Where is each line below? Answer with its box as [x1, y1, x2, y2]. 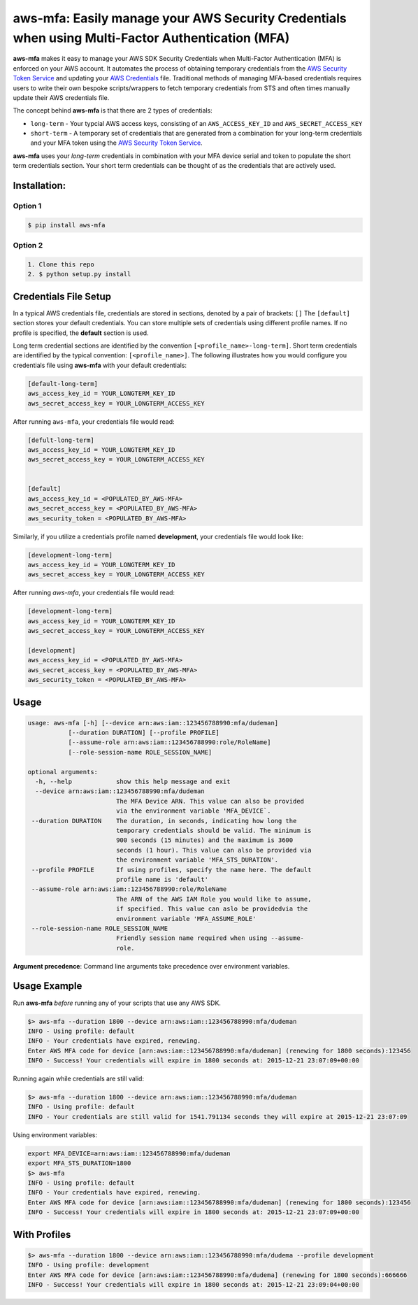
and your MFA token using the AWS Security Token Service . [30, 138, 203, 147]
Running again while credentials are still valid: [13, 1074, 145, 1083]
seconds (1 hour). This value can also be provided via [115, 846, 312, 854]
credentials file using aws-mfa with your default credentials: [13, 361, 187, 369]
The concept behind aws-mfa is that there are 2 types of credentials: [13, 106, 212, 115]
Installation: [13, 180, 66, 192]
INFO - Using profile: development [27, 1261, 150, 1269]
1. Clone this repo [27, 260, 94, 269]
